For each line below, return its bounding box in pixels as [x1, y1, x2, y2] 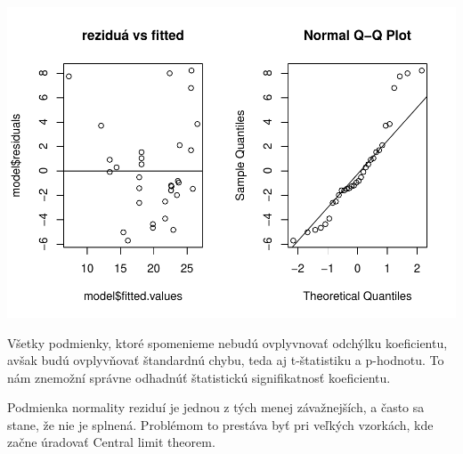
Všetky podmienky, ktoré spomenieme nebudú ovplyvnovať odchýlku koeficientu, [7, 333, 448, 352]
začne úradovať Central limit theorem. [7, 433, 215, 451]
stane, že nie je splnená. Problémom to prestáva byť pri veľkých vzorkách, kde [7, 415, 434, 434]
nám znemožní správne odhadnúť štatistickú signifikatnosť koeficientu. [7, 368, 391, 386]
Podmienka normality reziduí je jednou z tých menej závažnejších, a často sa [7, 398, 425, 417]
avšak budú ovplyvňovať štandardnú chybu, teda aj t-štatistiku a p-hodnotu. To [7, 351, 444, 369]
